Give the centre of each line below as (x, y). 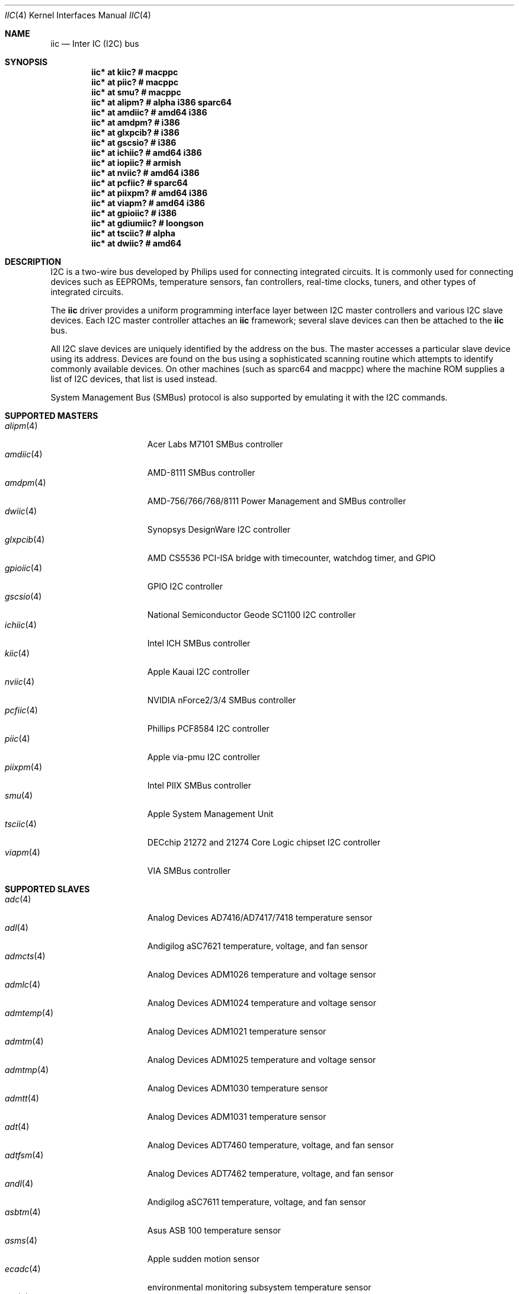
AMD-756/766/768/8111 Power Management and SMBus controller (277, 501)
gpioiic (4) (24, 568)
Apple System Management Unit (210, 814)
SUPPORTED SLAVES (47, 889)
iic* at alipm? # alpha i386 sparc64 (161, 102)
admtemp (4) (29, 1013)
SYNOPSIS (26, 62)
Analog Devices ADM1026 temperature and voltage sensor (262, 974)
